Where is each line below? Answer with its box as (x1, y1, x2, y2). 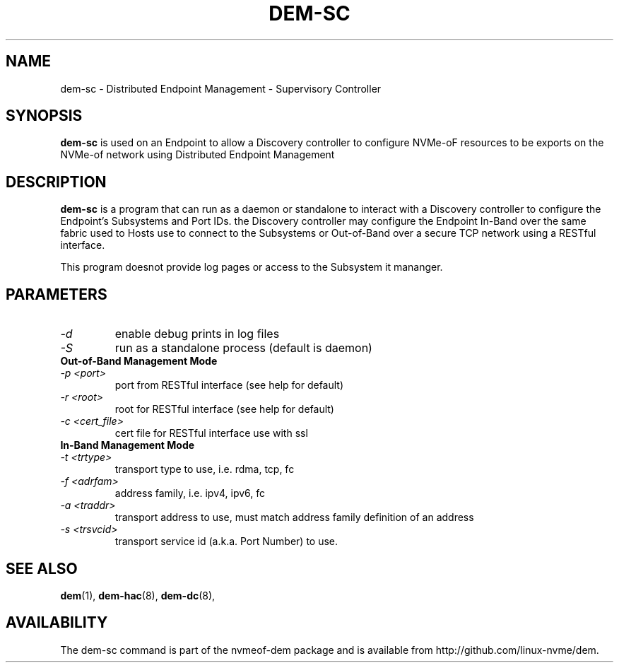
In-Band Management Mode (60, 439, 195, 452)
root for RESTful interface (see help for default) (114, 403, 334, 416)
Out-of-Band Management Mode (60, 355, 218, 368)
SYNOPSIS (6, 107, 83, 125)
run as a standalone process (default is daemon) (114, 341, 372, 356)
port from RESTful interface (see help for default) (114, 379, 344, 392)
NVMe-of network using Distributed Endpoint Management (60, 148, 335, 161)
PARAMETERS (6, 285, 107, 303)
